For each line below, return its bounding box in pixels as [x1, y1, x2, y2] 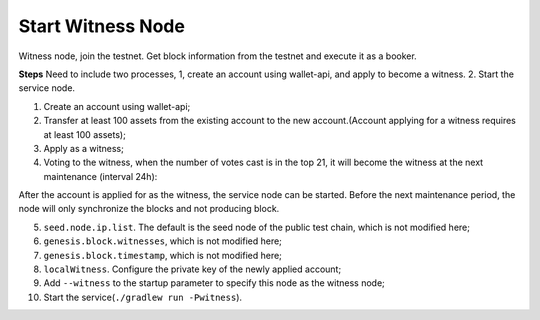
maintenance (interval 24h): [43, 170, 158, 182]
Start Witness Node [18, 15, 185, 37]
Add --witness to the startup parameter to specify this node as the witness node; [43, 277, 385, 289]
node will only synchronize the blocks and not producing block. [18, 203, 280, 215]
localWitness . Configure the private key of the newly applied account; [43, 263, 342, 275]
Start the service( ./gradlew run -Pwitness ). [43, 291, 243, 303]
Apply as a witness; [43, 142, 124, 154]
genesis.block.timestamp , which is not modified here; [43, 249, 282, 261]
